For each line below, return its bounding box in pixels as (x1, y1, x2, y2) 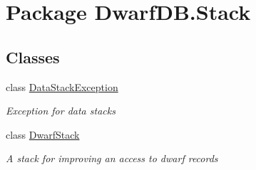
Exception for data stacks (6, 103, 116, 118)
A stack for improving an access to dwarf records (6, 151, 218, 166)
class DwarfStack (6, 127, 80, 142)
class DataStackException (6, 79, 118, 94)
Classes (6, 46, 60, 68)
